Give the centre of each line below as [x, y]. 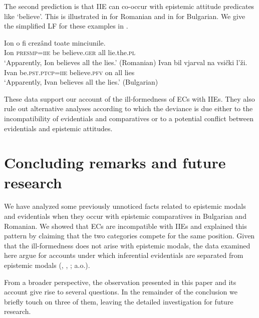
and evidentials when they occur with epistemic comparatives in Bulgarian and [125, 216]
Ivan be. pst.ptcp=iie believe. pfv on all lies [69, 72]
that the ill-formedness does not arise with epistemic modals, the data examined [127, 245]
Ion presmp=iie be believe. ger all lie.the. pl [70, 52]
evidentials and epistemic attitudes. [58, 128]
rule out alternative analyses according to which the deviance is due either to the [128, 108]
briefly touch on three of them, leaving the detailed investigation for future [119, 301]
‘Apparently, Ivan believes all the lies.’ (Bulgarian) [81, 82]
